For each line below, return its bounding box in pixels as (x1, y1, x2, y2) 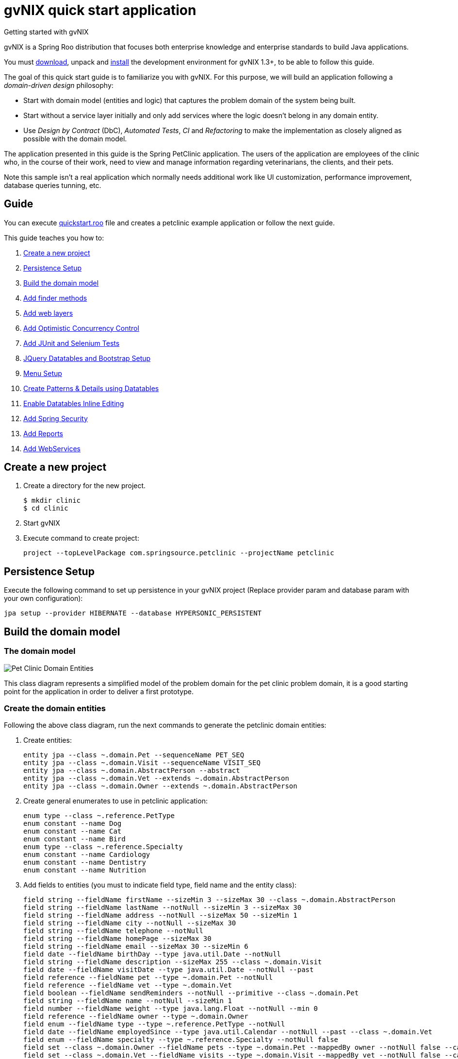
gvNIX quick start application (4, 2, 196, 18)
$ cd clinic (23, 504, 68, 512)
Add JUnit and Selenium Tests (23, 339, 120, 347)
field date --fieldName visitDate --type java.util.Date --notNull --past (23, 966, 314, 974)
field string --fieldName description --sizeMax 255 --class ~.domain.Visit (23, 958, 322, 966)
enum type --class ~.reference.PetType (23, 812, 175, 820)
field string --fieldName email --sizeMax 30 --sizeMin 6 (23, 942, 248, 951)
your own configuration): (4, 594, 83, 603)
